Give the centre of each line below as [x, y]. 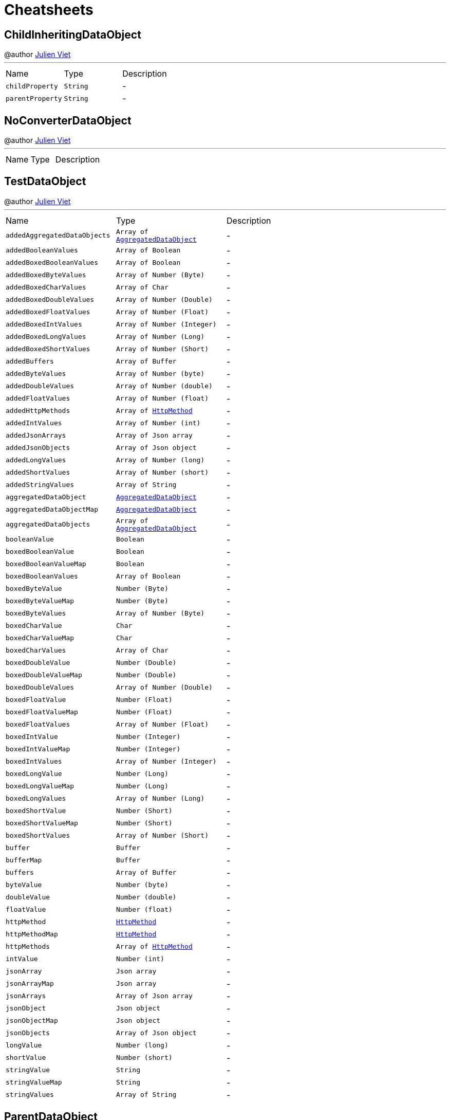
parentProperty [34, 98]
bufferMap [24, 860]
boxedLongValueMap [40, 786]
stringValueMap [34, 1082]
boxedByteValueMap [40, 601]
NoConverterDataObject [68, 120]
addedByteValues [36, 374]
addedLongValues [36, 460]
